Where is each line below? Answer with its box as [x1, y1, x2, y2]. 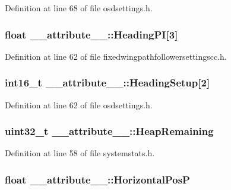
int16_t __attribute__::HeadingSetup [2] [5, 75, 210, 90]
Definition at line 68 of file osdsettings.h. [5, 2, 153, 14]
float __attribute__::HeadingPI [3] [5, 27, 178, 41]
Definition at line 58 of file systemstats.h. [5, 147, 155, 159]
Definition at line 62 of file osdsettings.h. [5, 98, 153, 111]
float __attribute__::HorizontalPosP [5, 172, 190, 186]
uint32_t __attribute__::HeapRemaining [5, 124, 214, 139]
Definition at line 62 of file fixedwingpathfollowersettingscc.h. [5, 50, 227, 62]
